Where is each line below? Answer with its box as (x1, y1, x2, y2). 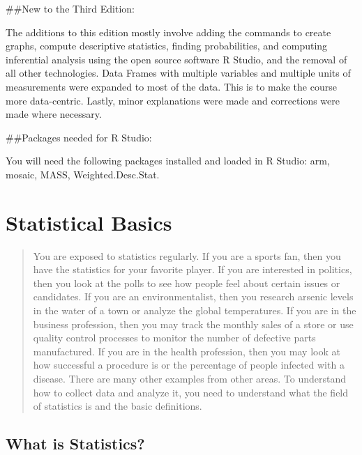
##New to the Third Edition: (6, 1, 135, 15)
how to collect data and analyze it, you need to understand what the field (33, 385, 349, 399)
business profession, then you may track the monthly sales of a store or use (33, 316, 354, 331)
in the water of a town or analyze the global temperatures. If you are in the (33, 303, 356, 318)
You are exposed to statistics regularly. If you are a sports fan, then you (33, 248, 341, 263)
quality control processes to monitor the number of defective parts (33, 330, 316, 345)
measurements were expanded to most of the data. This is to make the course (6, 79, 337, 93)
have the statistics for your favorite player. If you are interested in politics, (33, 262, 352, 277)
